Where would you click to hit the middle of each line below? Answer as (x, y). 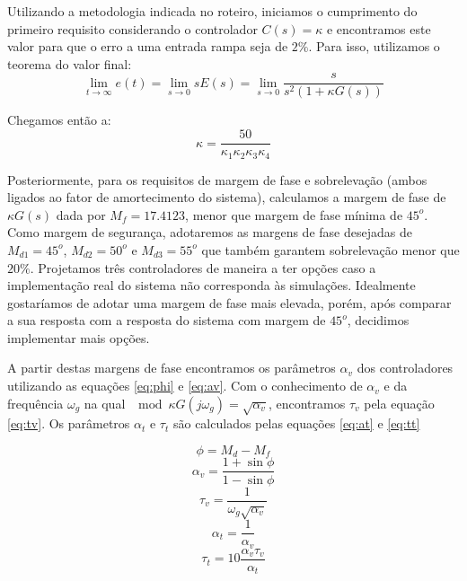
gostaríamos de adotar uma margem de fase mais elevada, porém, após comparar (229, 302)
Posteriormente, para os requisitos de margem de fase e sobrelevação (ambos (217, 179)
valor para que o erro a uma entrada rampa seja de (148, 46)
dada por (81, 214)
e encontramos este (379, 28)
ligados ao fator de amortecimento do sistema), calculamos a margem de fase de (227, 197)
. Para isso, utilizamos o (374, 46)
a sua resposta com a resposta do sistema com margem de (167, 320)
